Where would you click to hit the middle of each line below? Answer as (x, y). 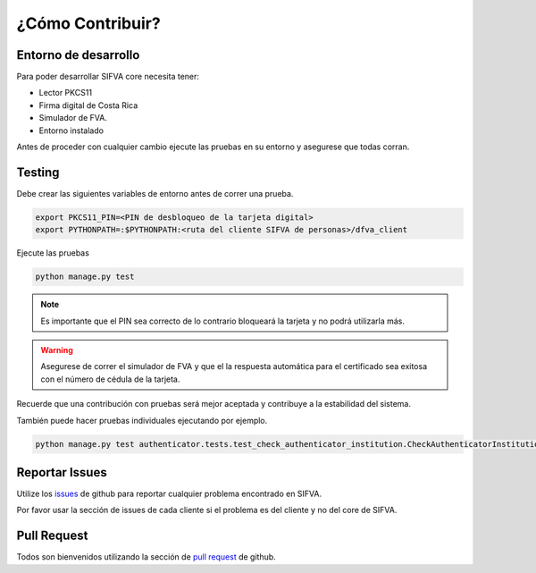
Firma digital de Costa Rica (88, 105)
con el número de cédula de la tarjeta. (110, 379)
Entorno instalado (71, 131)
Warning (57, 350)
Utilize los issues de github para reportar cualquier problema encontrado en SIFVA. (169, 494)
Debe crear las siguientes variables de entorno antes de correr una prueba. (155, 193)
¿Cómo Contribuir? (88, 23)
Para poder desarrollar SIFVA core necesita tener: (108, 77)
